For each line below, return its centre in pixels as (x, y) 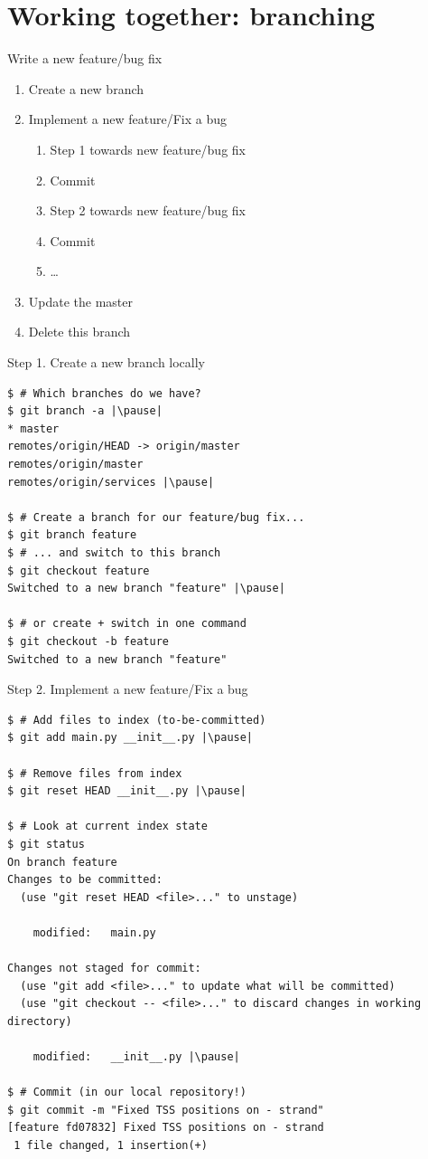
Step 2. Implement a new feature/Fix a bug (128, 689)
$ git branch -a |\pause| (85, 411)
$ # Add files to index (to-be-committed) (137, 720)
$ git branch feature (72, 535)
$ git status (46, 844)
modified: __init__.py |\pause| (136, 1057)
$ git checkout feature (79, 570)
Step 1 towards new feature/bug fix (148, 149)
